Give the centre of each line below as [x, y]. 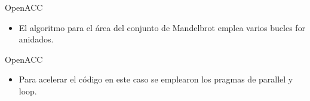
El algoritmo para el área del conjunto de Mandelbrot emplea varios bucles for [162, 27]
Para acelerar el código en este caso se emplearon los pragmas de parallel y [156, 79]
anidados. [36, 39]
